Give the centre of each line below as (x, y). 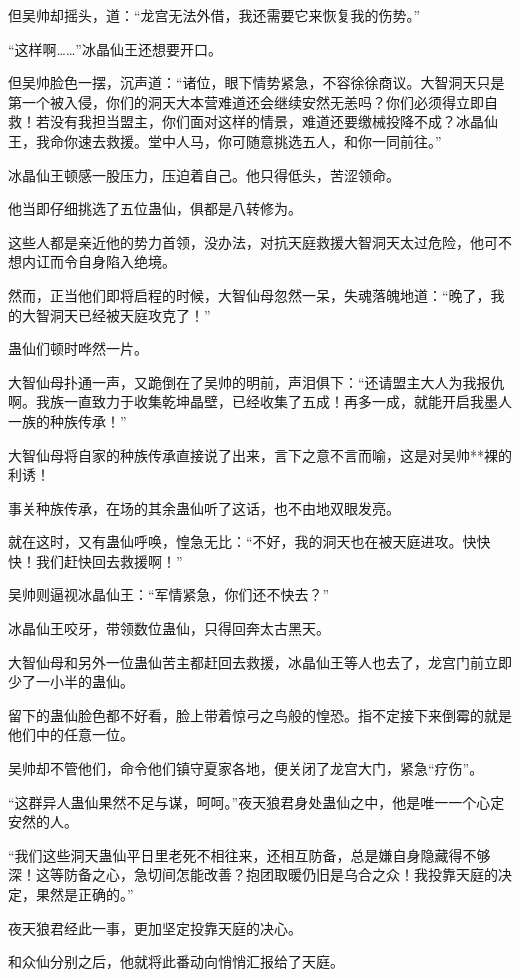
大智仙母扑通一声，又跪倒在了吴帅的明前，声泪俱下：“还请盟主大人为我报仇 (256, 381)
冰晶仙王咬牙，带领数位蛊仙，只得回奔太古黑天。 (169, 628)
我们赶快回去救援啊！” (109, 560)
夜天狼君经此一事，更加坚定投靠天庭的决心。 (155, 927)
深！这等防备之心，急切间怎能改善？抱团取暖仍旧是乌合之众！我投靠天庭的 (253, 874)
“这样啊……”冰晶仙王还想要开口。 (115, 48)
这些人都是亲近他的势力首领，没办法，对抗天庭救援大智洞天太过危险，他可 (253, 241)
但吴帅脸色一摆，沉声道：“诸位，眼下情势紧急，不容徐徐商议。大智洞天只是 (256, 82)
